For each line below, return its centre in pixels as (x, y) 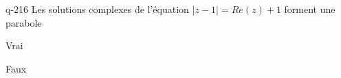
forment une (310, 9)
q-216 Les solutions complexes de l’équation (97, 9)
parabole (24, 22)
